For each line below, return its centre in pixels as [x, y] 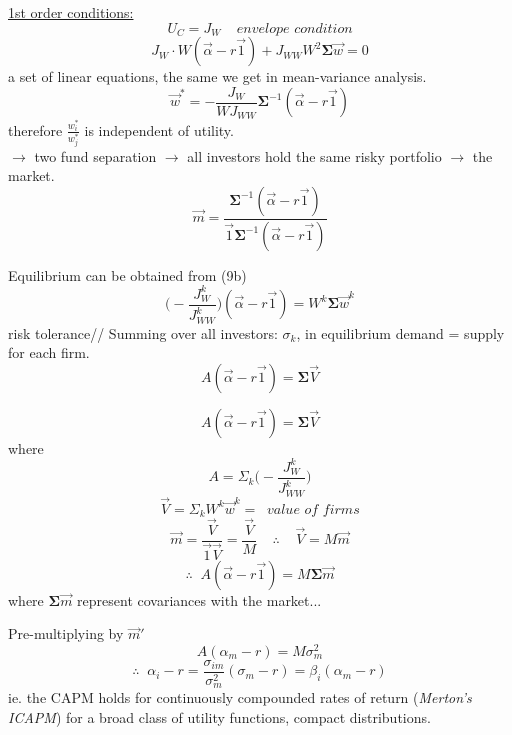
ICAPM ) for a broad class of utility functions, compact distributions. [219, 717]
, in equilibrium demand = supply [400, 332]
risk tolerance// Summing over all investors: [143, 332]
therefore [35, 129]
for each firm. [49, 352]
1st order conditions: [71, 12]
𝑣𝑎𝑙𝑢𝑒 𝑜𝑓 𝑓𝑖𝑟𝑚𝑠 [313, 509]
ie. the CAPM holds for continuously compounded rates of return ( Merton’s [240, 697]
